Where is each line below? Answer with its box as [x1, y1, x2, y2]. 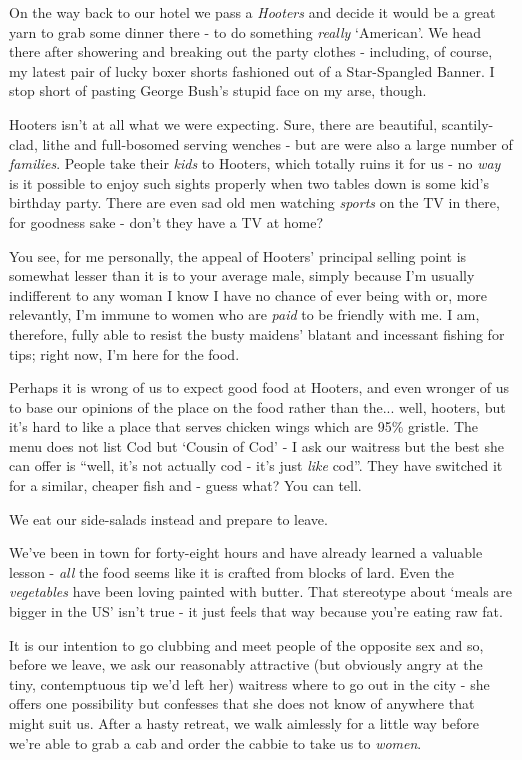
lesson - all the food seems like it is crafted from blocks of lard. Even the [9, 561, 455, 582]
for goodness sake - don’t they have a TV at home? [9, 211, 324, 232]
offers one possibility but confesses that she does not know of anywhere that [9, 693, 475, 714]
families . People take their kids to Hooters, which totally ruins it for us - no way [9, 153, 501, 174]
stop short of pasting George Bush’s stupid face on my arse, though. [9, 80, 427, 101]
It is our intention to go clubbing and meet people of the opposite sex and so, [9, 634, 484, 655]
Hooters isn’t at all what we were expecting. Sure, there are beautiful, [9, 113, 438, 134]
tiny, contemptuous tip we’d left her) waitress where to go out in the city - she [9, 673, 490, 694]
